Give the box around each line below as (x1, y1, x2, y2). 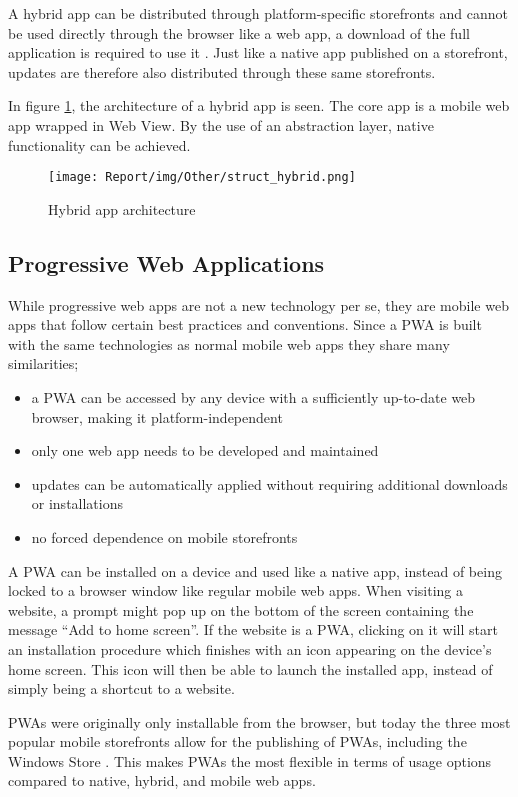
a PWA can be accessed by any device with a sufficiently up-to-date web (31, 386, 476, 407)
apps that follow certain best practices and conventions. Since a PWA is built (8, 314, 482, 335)
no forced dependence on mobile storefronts (31, 526, 298, 547)
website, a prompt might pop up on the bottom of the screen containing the (8, 599, 474, 620)
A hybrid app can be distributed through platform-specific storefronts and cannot (8, 3, 508, 23)
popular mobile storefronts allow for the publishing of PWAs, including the (8, 731, 467, 752)
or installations (31, 493, 124, 514)
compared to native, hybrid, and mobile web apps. (8, 770, 316, 791)
